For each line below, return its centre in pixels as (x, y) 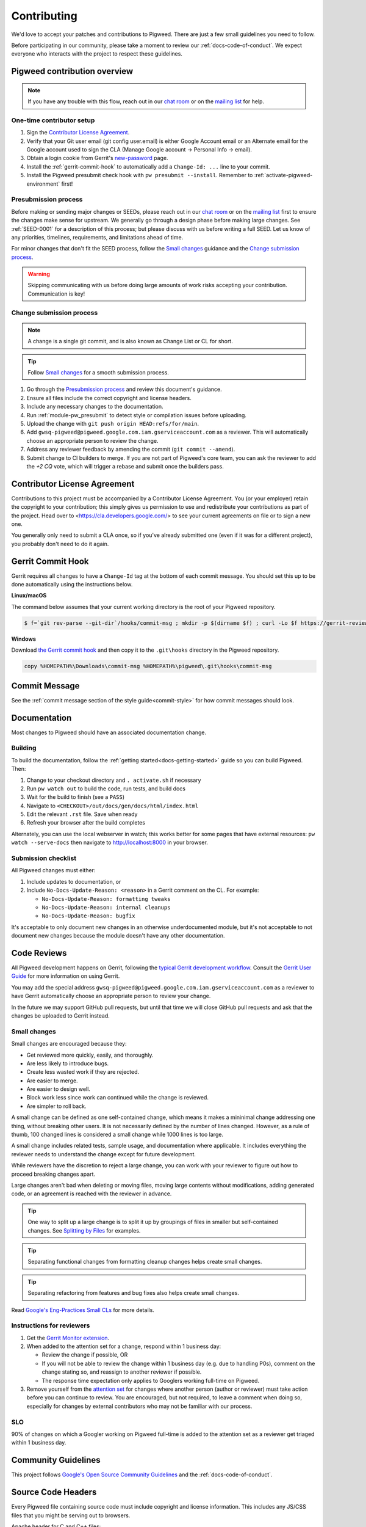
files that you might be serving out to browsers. (71, 1515)
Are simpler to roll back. (56, 1106)
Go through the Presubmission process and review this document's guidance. (124, 389)
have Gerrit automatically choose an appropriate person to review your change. (111, 996)
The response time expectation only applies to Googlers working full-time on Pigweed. (150, 1380)
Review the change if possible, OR (85, 1355)
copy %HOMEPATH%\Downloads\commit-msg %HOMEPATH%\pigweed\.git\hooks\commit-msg (148, 666)
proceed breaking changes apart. (53, 1174)
